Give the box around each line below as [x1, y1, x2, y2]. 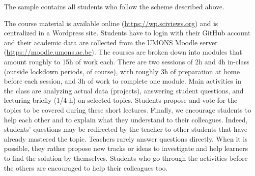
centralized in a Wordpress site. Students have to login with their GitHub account [4, 28, 251, 38]
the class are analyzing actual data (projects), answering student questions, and [4, 85, 244, 95]
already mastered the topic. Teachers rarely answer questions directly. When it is [4, 133, 248, 144]
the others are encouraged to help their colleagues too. [4, 162, 168, 173]
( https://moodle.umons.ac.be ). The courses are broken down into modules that [4, 47, 242, 57]
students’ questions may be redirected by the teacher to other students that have [4, 124, 248, 134]
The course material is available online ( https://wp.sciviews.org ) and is [4, 18, 218, 28]
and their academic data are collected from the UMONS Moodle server [4, 37, 218, 47]
